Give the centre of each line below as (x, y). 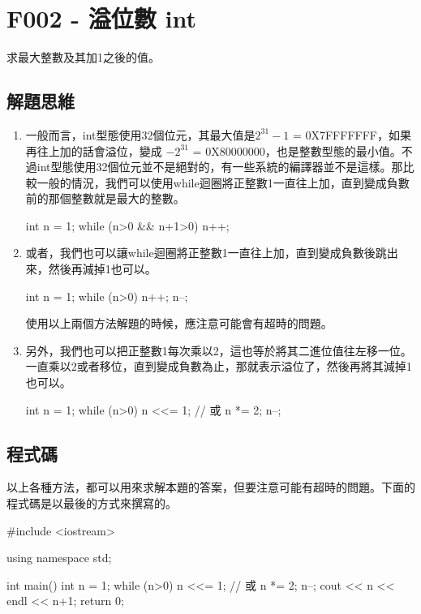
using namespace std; (59, 558)
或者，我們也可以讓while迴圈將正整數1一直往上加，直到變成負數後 (200, 253)
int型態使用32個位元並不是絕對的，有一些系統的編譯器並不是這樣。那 (220, 167)
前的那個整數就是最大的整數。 (105, 198)
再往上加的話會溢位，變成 (94, 150)
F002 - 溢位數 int (101, 18)
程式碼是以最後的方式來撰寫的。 (92, 503)
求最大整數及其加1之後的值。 (83, 57)
